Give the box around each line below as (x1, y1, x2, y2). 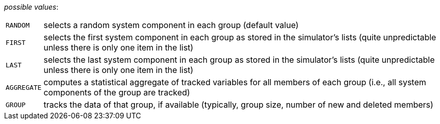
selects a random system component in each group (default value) (43, 20, 299, 30)
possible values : (4, 3, 59, 11)
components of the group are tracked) (43, 87, 190, 97)
